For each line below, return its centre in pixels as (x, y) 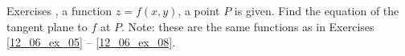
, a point (199, 10)
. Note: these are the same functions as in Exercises (248, 26)
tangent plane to (47, 26)
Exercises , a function (59, 10)
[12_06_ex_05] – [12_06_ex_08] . (91, 42)
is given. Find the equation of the (317, 10)
